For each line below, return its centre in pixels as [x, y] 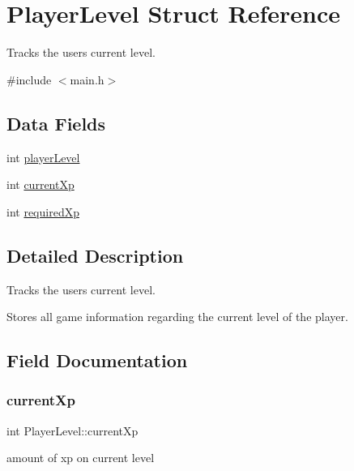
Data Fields [56, 123]
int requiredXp [43, 211]
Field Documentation [97, 360]
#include [29, 79]
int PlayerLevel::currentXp [73, 430]
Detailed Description [95, 255]
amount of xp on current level [81, 458]
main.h [87, 79]
